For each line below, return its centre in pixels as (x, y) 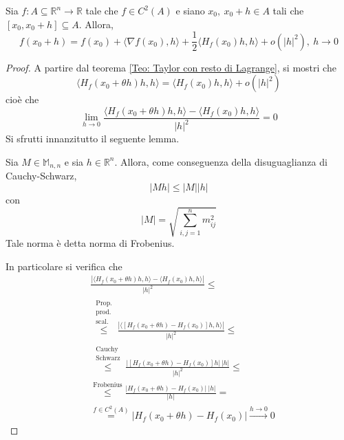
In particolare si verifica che (64, 266)
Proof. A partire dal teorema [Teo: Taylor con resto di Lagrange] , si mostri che (171, 67)
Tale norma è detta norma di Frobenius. (90, 243)
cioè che (22, 99)
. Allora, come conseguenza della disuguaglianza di (221, 161)
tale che (102, 10)
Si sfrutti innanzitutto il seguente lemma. (93, 139)
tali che (288, 10)
